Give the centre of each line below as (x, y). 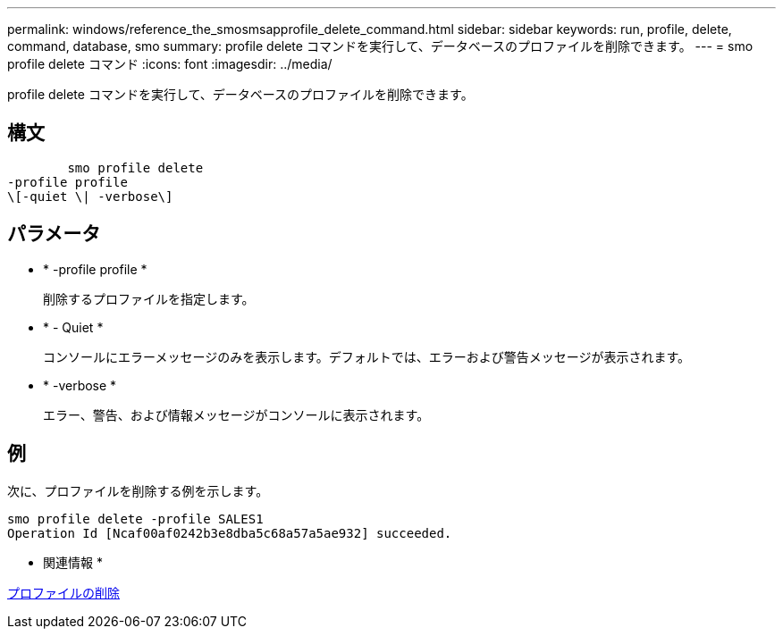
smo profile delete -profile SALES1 (135, 519)
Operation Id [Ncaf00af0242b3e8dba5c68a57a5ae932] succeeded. (230, 533)
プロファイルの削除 (63, 592)
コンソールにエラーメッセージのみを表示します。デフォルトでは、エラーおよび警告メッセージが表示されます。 (367, 356)
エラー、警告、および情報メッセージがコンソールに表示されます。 (236, 414)
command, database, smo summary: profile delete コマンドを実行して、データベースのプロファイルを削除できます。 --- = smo (380, 46)
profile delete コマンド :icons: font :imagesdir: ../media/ (170, 64)
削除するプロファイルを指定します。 (149, 298)
